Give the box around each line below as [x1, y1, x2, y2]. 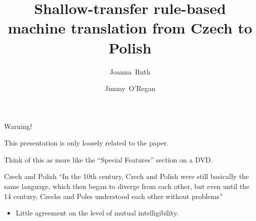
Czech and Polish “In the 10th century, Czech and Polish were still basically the [4, 171, 249, 181]
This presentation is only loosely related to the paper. [4, 137, 169, 148]
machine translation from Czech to [7, 17, 252, 38]
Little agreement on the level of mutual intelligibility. [15, 207, 178, 218]
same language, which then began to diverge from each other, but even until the [4, 181, 249, 191]
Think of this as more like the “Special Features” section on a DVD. [4, 154, 213, 164]
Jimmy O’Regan [104, 83, 155, 93]
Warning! [4, 120, 32, 131]
